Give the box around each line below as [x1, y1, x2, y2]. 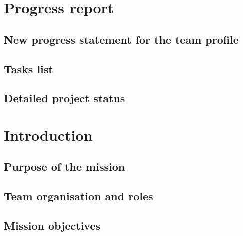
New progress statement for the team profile [4, 31, 239, 47]
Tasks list [4, 61, 53, 76]
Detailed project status [4, 90, 125, 106]
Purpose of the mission [4, 159, 125, 174]
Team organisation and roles [4, 188, 153, 204]
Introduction [4, 124, 93, 145]
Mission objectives [4, 218, 101, 233]
